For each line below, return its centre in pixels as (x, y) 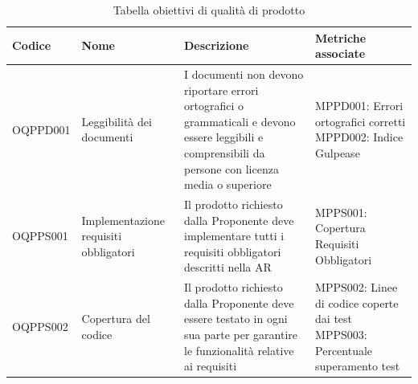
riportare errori (221, 90)
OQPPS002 (40, 327)
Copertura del (116, 319)
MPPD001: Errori (359, 106)
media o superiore (227, 184)
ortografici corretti (361, 121)
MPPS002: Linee (357, 287)
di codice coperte (357, 302)
